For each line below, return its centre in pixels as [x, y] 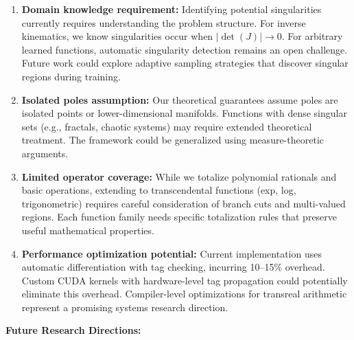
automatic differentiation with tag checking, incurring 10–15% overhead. [173, 267]
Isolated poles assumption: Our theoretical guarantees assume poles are [180, 99]
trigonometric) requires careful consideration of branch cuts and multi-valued [184, 203]
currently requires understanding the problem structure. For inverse [164, 22]
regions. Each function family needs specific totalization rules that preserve [179, 217]
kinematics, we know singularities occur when [117, 36]
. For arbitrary [312, 36]
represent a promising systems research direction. [125, 307]
